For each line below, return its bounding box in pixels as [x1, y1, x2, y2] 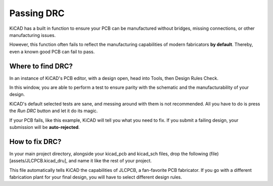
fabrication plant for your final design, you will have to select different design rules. [9, 174, 182, 180]
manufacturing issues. [9, 32, 56, 38]
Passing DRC [9, 8, 65, 19]
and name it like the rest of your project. [68, 158, 152, 164]
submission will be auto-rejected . [9, 124, 80, 130]
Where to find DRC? [9, 62, 73, 70]
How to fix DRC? [9, 137, 62, 146]
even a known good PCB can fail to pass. [9, 49, 95, 55]
